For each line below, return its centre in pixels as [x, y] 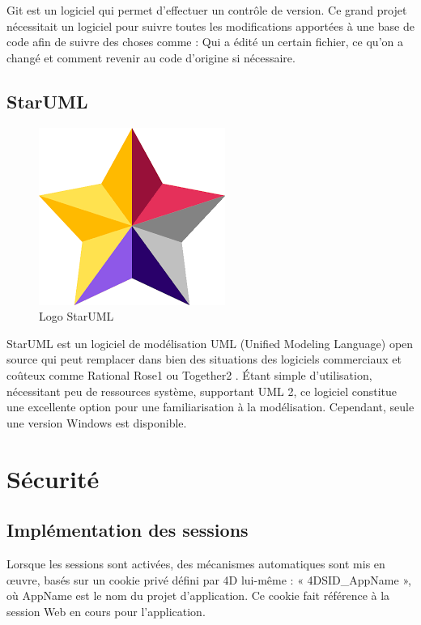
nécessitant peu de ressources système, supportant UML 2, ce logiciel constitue [202, 391]
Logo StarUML [77, 316]
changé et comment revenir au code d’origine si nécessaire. [151, 57]
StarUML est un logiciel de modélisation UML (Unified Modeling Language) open [210, 343]
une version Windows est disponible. [97, 422]
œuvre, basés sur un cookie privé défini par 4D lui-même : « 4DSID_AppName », [209, 579]
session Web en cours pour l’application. [106, 611]
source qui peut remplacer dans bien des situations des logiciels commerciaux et [204, 359]
